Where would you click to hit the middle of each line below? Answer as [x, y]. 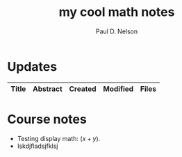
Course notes [47, 119]
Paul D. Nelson [117, 31]
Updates [32, 66]
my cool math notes [117, 12]
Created [83, 89]
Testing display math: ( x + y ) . [59, 138]
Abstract [47, 89]
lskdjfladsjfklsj [38, 146]
